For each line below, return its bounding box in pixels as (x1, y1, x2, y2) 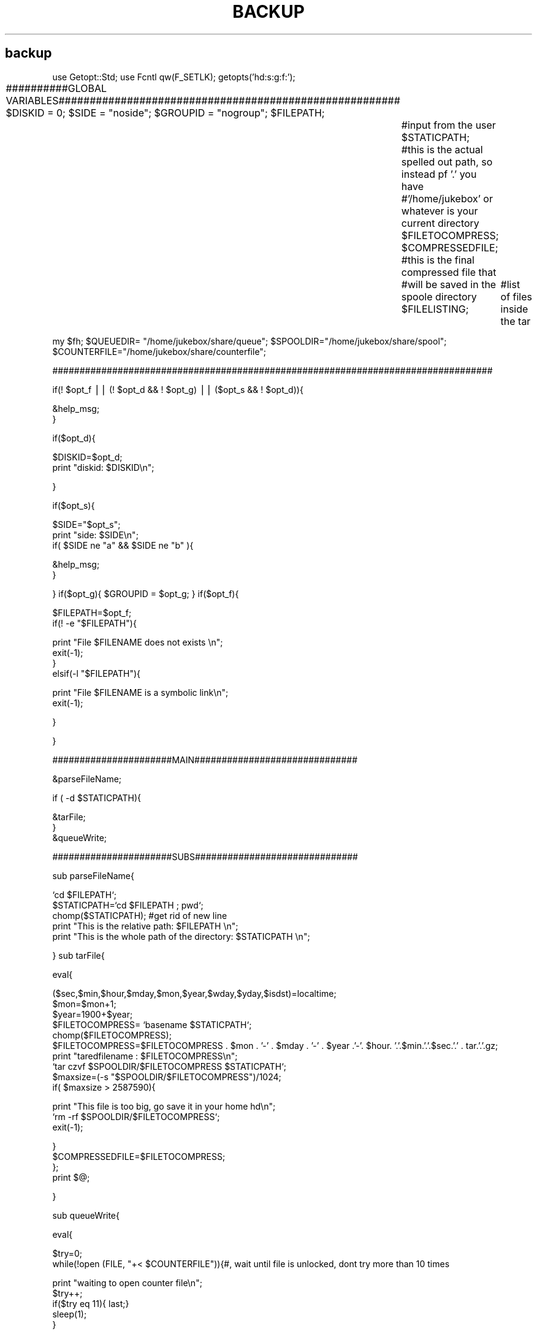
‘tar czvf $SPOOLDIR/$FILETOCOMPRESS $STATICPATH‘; (52, 1061, 287, 1072)
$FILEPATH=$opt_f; (52, 607, 132, 618)
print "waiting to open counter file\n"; (52, 1277, 202, 1288)
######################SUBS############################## (52, 851, 358, 862)
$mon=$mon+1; (52, 998, 116, 1009)
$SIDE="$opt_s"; (52, 519, 121, 530)
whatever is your (401, 204, 478, 217)
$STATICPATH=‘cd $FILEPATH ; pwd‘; (52, 899, 204, 910)
